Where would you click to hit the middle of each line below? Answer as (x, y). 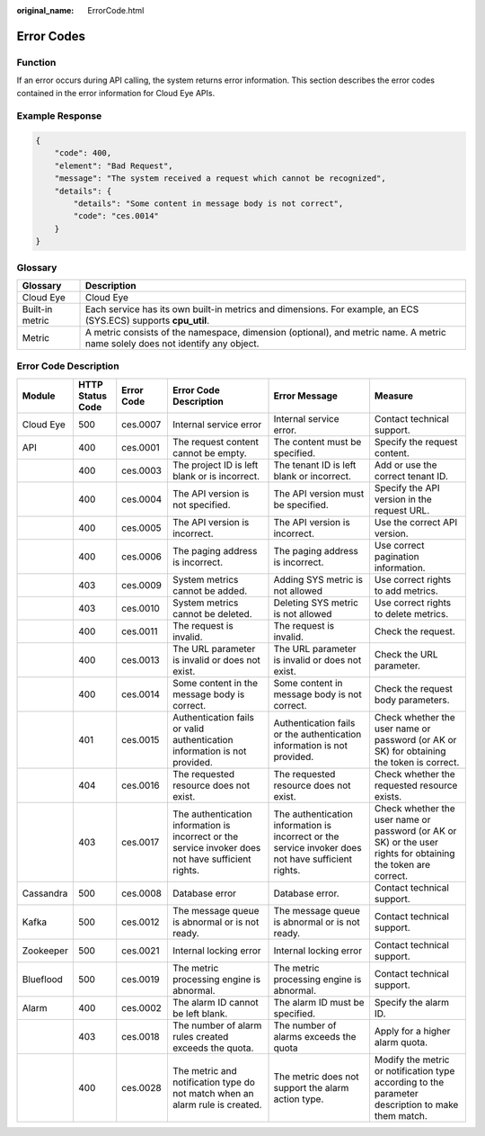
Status (93, 396)
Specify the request (416, 442)
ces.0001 (141, 447)
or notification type (414, 1070)
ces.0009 (141, 585)
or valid (188, 729)
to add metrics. (406, 591)
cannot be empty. (209, 452)
